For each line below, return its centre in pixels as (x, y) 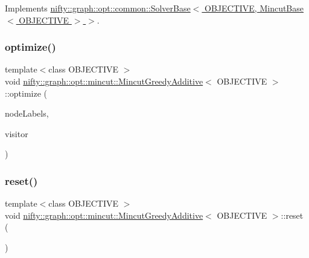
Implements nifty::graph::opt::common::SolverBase (98, 8)
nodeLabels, (27, 113)
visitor (17, 133)
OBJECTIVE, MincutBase (254, 8)
